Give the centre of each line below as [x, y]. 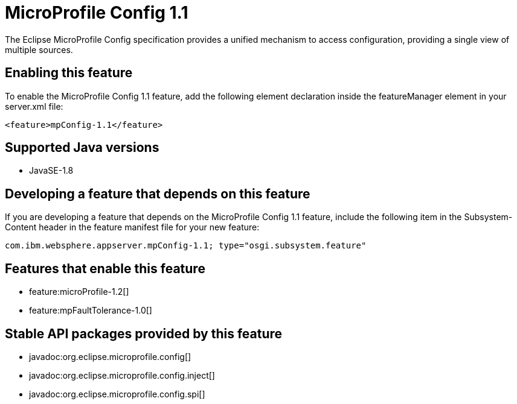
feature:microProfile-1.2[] [79, 292]
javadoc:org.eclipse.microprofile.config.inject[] [122, 375]
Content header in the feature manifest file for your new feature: [132, 227]
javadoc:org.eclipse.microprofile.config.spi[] [117, 394]
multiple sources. [39, 49]
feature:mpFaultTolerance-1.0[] [91, 311]
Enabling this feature [69, 73]
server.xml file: [34, 106]
